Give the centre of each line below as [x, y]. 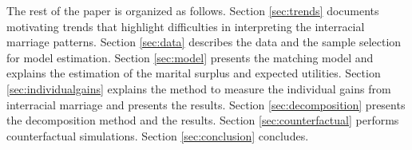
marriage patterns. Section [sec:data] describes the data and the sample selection [204, 42]
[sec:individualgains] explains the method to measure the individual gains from [199, 88]
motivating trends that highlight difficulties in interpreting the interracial [186, 26]
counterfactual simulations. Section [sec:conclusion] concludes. [158, 135]
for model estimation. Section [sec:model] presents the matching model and [190, 57]
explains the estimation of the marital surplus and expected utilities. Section [194, 73]
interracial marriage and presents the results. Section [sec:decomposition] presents [206, 104]
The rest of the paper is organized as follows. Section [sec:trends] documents [193, 10]
